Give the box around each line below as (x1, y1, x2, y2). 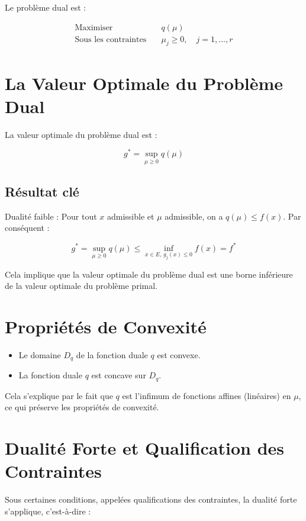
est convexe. (157, 348, 201, 361)
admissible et (107, 210, 154, 222)
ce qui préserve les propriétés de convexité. (5, 401, 159, 413)
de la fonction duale (76, 348, 148, 361)
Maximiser (75, 23, 113, 32)
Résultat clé (5, 182, 79, 201)
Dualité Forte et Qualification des (5, 436, 285, 460)
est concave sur (91, 369, 146, 381)
